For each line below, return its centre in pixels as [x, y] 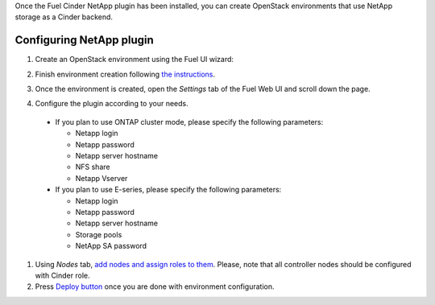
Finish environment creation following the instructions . [125, 74]
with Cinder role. [62, 275]
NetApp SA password [111, 246]
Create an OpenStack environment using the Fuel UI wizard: [134, 60]
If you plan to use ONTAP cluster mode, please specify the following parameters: [189, 122]
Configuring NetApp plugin [85, 40]
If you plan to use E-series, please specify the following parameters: [168, 190]
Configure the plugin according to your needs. [112, 104]
